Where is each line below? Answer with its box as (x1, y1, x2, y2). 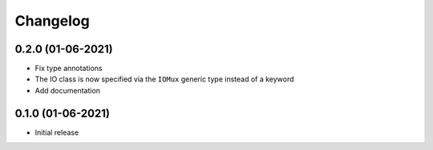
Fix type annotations (34, 64, 103, 73)
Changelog (14, 12, 90, 30)
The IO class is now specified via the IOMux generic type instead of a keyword (34, 74, 294, 84)
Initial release (34, 128, 79, 137)
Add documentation (34, 85, 100, 95)
